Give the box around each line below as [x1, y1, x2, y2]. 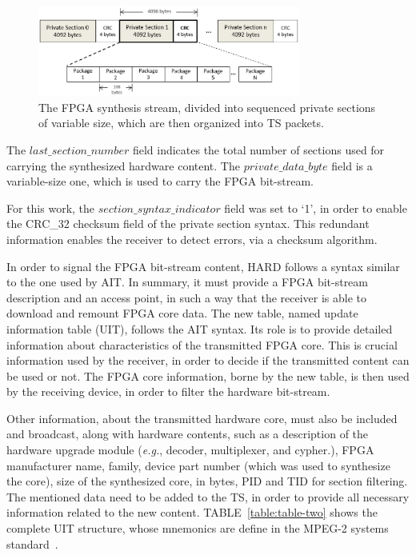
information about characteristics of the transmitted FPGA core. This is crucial [6, 336, 398, 353]
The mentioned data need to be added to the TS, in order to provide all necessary [6, 488, 410, 505]
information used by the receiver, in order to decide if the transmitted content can [6, 352, 410, 369]
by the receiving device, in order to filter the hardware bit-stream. [6, 383, 330, 400]
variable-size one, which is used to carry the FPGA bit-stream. [6, 173, 314, 190]
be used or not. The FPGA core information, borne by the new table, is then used [6, 367, 410, 384]
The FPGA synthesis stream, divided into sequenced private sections [38, 98, 376, 115]
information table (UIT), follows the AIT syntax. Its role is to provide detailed [6, 320, 393, 337]
